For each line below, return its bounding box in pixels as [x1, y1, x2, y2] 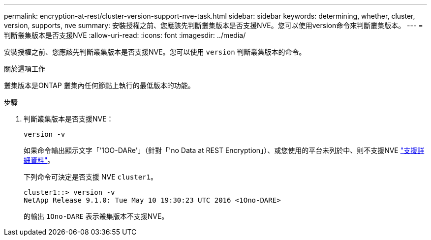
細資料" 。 [24, 156, 55, 164]
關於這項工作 [4, 64, 45, 73]
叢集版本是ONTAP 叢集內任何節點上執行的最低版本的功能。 [4, 81, 195, 90]
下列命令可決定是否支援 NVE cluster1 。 [24, 173, 157, 181]
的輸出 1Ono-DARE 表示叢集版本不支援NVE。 [24, 212, 169, 220]
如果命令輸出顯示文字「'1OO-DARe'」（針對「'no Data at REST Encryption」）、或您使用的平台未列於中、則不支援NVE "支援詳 [24, 146, 425, 154]
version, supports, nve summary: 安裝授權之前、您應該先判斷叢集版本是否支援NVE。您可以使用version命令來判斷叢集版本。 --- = [4, 21, 423, 30]
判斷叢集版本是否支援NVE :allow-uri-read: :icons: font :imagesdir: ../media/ [4, 31, 246, 39]
